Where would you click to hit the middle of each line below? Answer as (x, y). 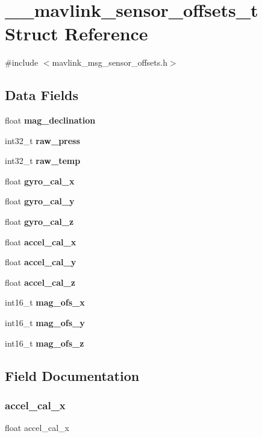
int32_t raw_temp (43, 161)
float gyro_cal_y (40, 201)
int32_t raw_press (42, 140)
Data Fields (42, 95)
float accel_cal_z (40, 282)
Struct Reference (76, 33)
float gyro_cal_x (40, 181)
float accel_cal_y (41, 262)
